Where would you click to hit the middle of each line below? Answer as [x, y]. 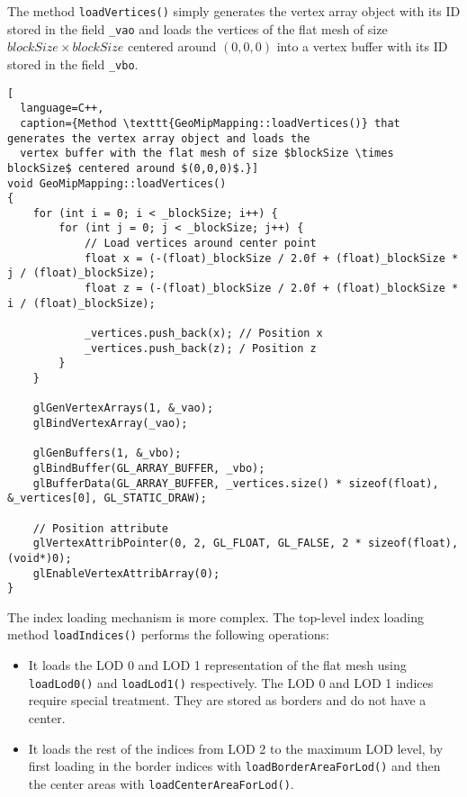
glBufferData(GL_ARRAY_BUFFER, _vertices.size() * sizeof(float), [236, 483]
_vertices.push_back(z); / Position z [200, 348]
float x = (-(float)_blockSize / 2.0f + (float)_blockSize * [271, 258]
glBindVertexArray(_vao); [110, 423]
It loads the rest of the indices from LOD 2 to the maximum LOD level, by [236, 748]
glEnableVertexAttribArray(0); [126, 573]
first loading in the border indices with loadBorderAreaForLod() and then [234, 766]
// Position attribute [100, 528]
